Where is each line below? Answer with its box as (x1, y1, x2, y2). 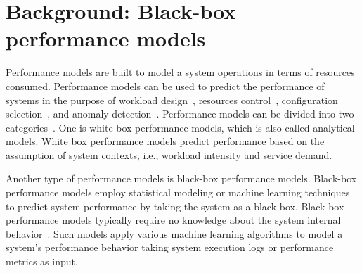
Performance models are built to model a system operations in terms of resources (6, 65, 355, 80)
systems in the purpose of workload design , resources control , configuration (6, 92, 338, 107)
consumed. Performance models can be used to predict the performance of (6, 78, 325, 93)
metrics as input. (6, 254, 78, 269)
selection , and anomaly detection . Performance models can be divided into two (6, 106, 354, 121)
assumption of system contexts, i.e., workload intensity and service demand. (6, 147, 332, 162)
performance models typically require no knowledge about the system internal (6, 212, 341, 227)
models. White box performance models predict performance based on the (6, 134, 325, 148)
